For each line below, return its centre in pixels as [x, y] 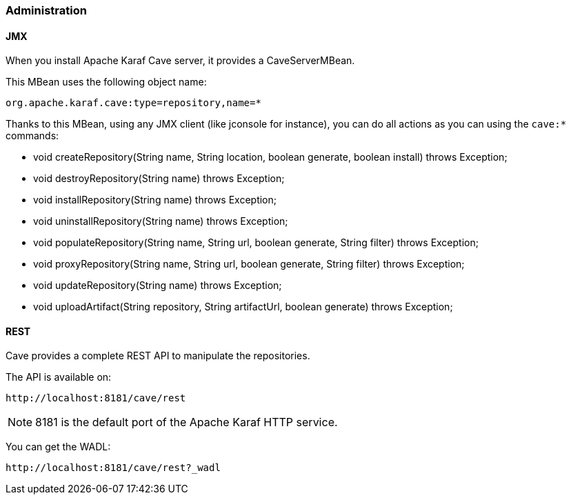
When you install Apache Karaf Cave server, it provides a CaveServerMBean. [180, 61]
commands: [32, 136]
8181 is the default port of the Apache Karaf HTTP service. [187, 422]
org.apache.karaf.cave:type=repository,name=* [133, 103]
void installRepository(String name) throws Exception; [155, 200]
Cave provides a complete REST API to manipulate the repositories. [158, 356]
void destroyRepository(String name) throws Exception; [159, 179]
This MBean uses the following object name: [106, 82]
